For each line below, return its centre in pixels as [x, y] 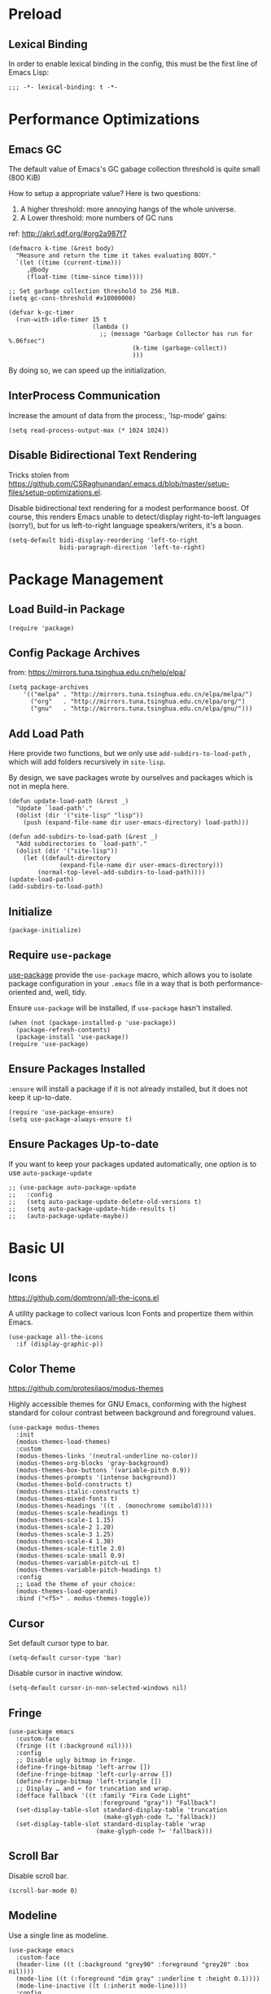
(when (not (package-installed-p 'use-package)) [92, 1023]
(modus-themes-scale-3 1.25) [65, 1534]
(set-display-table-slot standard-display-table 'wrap [111, 1824]
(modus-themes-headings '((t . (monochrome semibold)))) [114, 1506]
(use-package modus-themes [54, 1428]
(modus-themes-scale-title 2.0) [71, 1549]
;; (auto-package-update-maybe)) [69, 1216]
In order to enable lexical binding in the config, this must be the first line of [133, 63]
